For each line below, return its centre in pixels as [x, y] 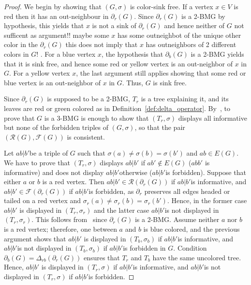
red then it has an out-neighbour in [56, 16]
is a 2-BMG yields [217, 54]
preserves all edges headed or [187, 191]
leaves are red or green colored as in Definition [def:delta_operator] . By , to [117, 108]
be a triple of [49, 153]
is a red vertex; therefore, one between [60, 229]
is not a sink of [114, 25]
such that [91, 153]
